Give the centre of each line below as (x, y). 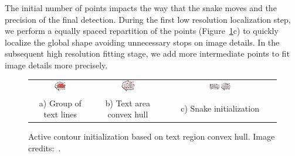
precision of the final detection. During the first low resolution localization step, (148, 19)
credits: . (45, 148)
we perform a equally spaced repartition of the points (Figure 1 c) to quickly (142, 31)
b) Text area (128, 103)
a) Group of (60, 103)
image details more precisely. (56, 65)
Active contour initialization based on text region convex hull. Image (152, 136)
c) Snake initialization (220, 108)
